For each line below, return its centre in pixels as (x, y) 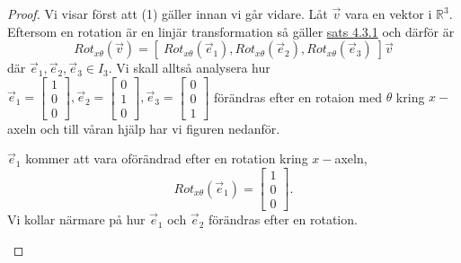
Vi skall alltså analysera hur (193, 68)
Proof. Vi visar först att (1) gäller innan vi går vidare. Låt (168, 13)
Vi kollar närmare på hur (76, 219)
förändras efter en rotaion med (298, 96)
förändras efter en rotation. (283, 219)
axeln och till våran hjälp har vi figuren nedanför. (144, 128)
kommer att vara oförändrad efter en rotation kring (167, 158)
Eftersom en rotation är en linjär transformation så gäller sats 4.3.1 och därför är (231, 31)
